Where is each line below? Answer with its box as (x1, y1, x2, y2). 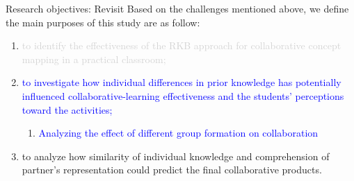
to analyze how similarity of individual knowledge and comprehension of (22, 148, 330, 163)
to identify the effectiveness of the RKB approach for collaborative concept (22, 38, 341, 53)
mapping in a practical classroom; (22, 51, 166, 66)
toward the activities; (22, 102, 113, 117)
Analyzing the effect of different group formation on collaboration (38, 126, 319, 140)
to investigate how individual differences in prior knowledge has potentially (22, 75, 341, 89)
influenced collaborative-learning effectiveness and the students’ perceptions (22, 88, 344, 103)
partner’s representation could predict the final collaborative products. (22, 162, 322, 177)
